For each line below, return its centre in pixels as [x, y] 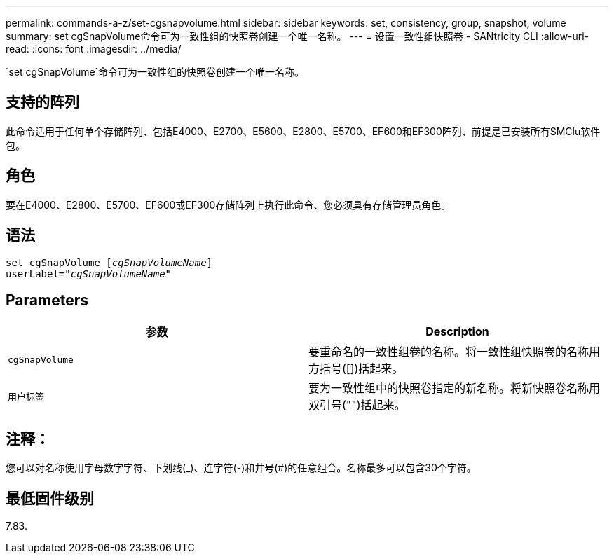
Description [457, 332]
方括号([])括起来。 [356, 369]
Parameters [47, 300]
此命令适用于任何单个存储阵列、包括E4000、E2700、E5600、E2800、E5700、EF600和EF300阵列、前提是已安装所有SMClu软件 [303, 131]
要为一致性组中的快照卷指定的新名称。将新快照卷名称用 [455, 388]
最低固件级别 [50, 498]
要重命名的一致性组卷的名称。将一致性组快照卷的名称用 [455, 352]
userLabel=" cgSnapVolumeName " [89, 274]
